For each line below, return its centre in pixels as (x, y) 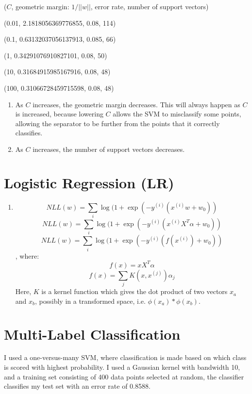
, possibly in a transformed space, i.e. (90, 301)
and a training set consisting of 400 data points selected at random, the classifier (124, 376)
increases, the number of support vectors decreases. (109, 149)
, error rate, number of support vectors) (150, 6)
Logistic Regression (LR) (89, 182)
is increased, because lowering (59, 114)
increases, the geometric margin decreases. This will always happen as (136, 104)
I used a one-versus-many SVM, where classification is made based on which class (125, 357)
